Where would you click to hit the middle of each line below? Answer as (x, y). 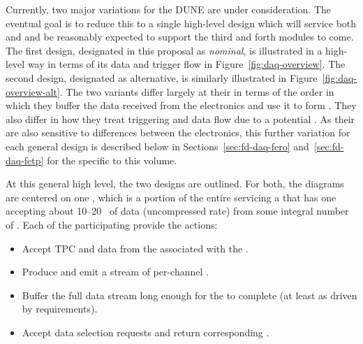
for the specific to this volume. (112, 160)
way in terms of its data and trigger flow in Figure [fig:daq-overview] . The (186, 64)
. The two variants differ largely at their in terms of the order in (197, 91)
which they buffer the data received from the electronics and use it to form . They (181, 105)
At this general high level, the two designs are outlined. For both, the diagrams (175, 184)
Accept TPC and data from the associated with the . (135, 248)
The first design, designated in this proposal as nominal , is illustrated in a (164, 50)
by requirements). (60, 309)
